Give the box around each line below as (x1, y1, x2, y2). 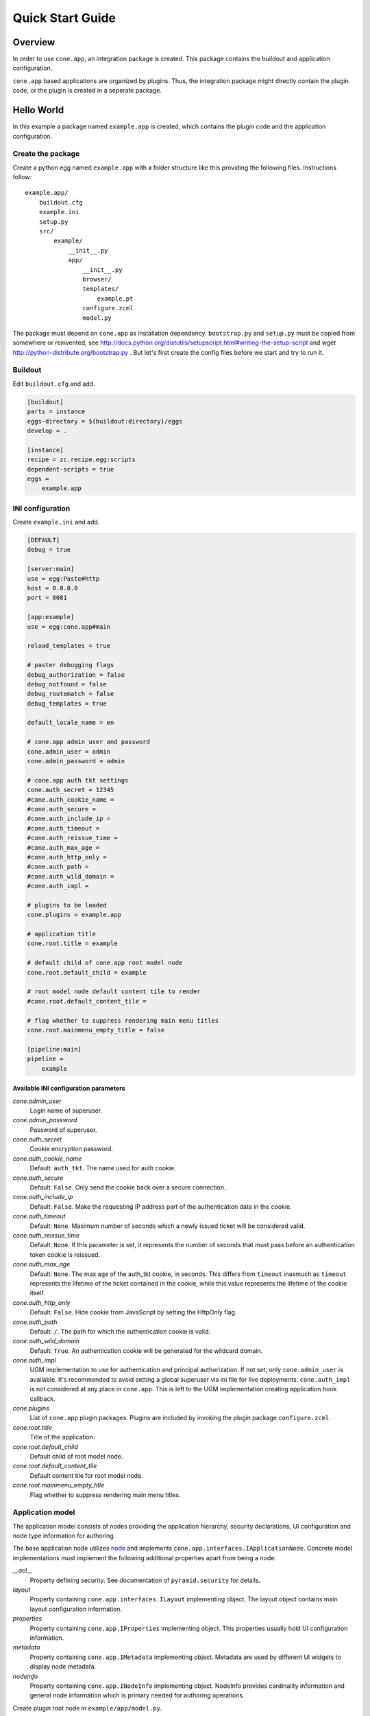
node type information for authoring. (12, 1531, 116, 1540)
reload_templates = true (27, 642, 111, 650)
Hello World (12, 104, 64, 116)
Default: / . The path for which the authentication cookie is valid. (29, 1327, 211, 1335)
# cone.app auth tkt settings (27, 776, 129, 784)
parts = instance (27, 408, 86, 415)
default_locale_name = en (27, 719, 114, 727)
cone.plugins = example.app (27, 911, 121, 919)
